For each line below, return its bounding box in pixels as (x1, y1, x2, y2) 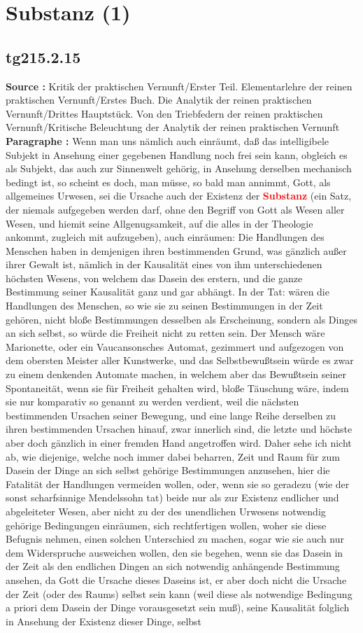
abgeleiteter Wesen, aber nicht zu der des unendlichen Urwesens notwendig (6, 503, 326, 518)
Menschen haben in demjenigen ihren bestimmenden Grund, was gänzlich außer (6, 243, 347, 258)
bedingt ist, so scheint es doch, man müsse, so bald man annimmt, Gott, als (6, 174, 331, 189)
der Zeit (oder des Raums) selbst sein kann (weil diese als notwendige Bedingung (6, 586, 353, 601)
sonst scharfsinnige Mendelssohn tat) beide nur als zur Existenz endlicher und (6, 490, 339, 505)
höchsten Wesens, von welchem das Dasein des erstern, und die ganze (6, 270, 303, 285)
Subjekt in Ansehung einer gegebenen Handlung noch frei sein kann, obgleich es (6, 147, 348, 162)
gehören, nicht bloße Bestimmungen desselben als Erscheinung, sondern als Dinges (6, 312, 357, 326)
